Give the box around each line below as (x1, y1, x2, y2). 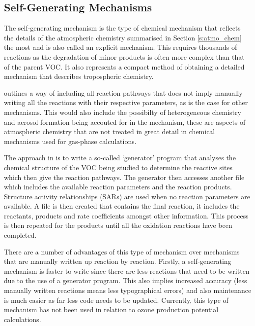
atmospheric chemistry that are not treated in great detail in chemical (4, 126, 215, 137)
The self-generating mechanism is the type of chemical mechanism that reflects (4, 23, 241, 33)
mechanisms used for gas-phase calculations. (4, 136, 137, 146)
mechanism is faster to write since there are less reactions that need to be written (4, 265, 250, 276)
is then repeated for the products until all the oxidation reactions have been (4, 220, 232, 230)
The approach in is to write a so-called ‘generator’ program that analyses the (4, 152, 236, 163)
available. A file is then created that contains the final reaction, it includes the (4, 201, 240, 211)
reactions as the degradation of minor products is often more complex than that (4, 51, 245, 62)
